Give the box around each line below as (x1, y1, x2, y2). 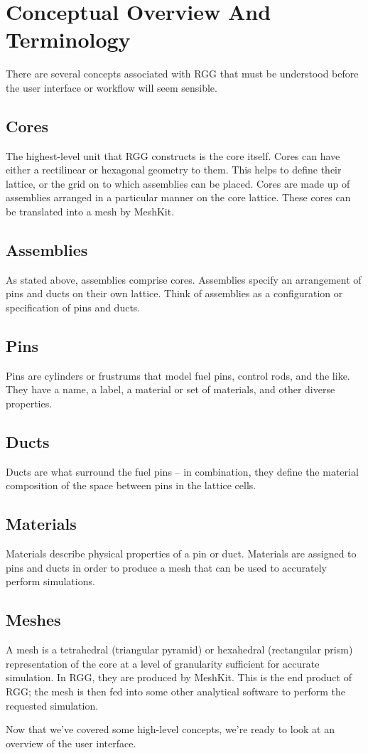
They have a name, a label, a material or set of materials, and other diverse (6, 382, 335, 397)
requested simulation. (6, 698, 99, 712)
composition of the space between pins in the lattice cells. (6, 478, 256, 493)
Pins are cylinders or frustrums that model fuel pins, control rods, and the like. (6, 368, 350, 383)
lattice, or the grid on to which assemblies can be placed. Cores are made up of (6, 176, 350, 191)
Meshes (6, 609, 61, 631)
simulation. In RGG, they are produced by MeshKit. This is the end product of (6, 670, 352, 685)
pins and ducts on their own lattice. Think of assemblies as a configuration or (6, 286, 343, 301)
